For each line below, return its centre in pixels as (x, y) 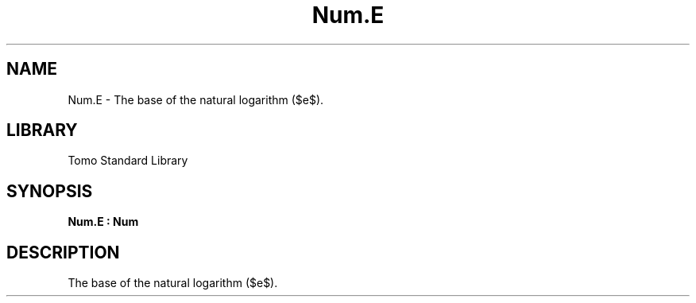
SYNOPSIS (50, 191)
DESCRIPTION (63, 252)
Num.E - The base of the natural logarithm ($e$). (196, 99)
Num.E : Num (103, 222)
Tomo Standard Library (128, 161)
